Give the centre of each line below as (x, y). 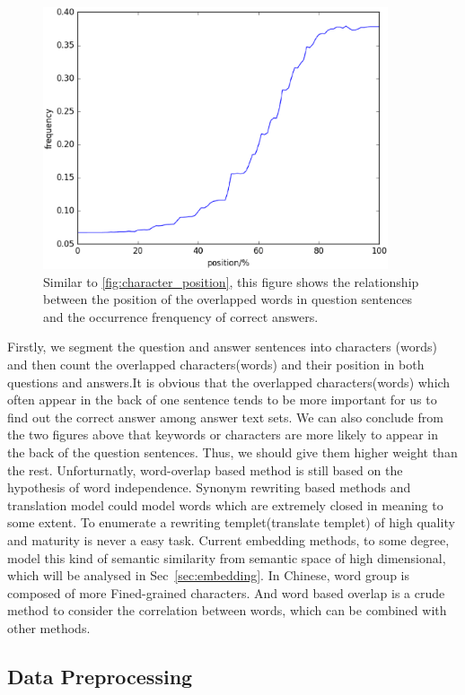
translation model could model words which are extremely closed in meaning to (225, 504)
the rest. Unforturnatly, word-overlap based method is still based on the (205, 469)
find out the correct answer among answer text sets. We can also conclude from (225, 417)
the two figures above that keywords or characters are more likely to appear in (223, 434)
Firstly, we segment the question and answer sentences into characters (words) (222, 347)
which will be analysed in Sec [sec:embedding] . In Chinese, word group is (209, 575)
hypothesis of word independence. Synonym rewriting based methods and (209, 487)
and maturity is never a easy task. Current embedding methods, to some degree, (228, 539)
